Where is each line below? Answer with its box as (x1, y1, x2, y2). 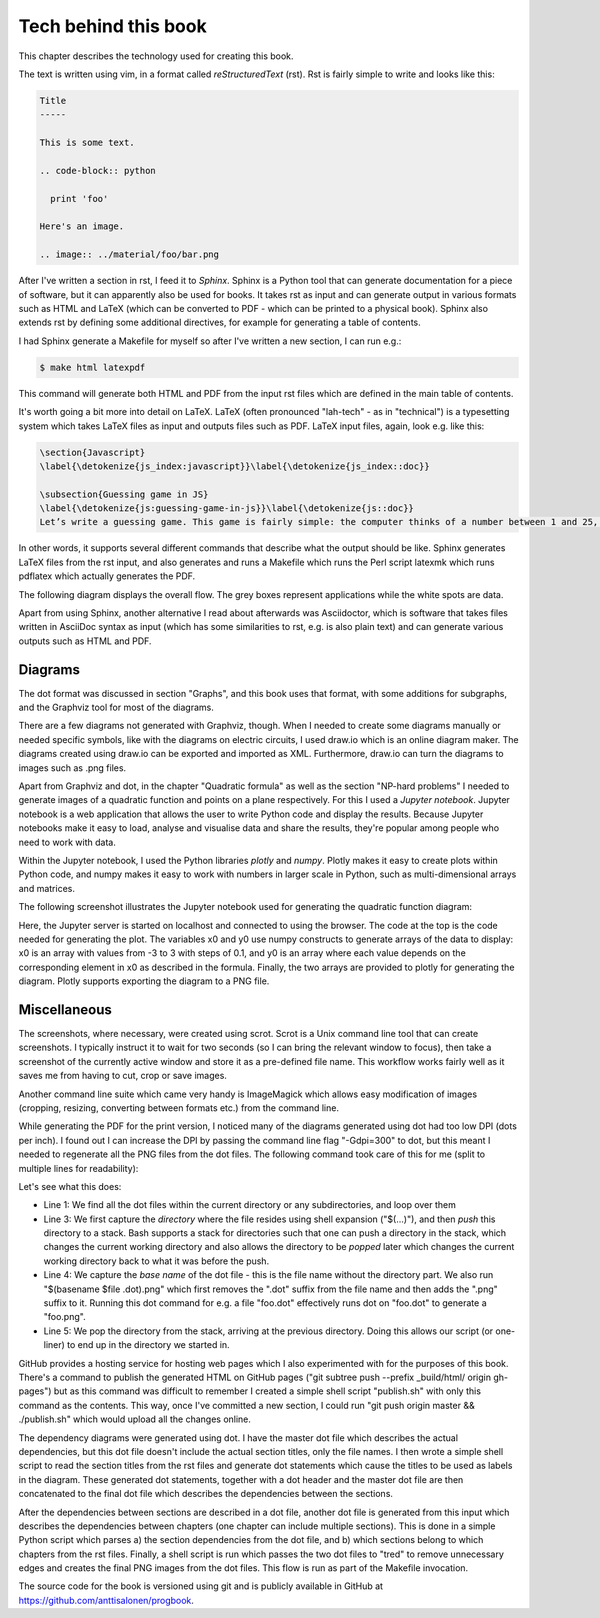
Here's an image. (39, 221, 125, 232)
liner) (43, 1339, 65, 1351)
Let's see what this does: (18, 1180, 122, 1192)
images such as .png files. (18, 761, 127, 774)
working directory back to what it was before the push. (43, 1255, 270, 1267)
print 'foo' (50, 193, 109, 204)
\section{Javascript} (39, 446, 146, 458)
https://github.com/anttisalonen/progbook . (18, 1594, 195, 1606)
